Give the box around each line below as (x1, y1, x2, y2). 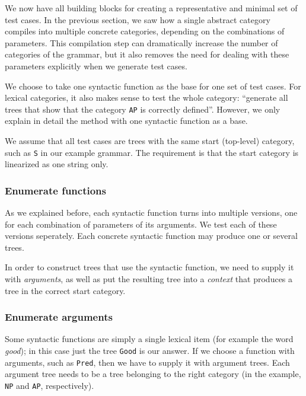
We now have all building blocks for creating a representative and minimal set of (5, 2, 298, 14)
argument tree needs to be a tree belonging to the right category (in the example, (5, 368, 301, 380)
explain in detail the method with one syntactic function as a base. (5, 114, 248, 127)
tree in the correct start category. (5, 284, 126, 296)
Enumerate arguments (5, 309, 113, 324)
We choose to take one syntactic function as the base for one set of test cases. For (5, 79, 301, 92)
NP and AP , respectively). (5, 379, 94, 391)
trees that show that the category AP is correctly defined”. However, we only (5, 103, 280, 115)
